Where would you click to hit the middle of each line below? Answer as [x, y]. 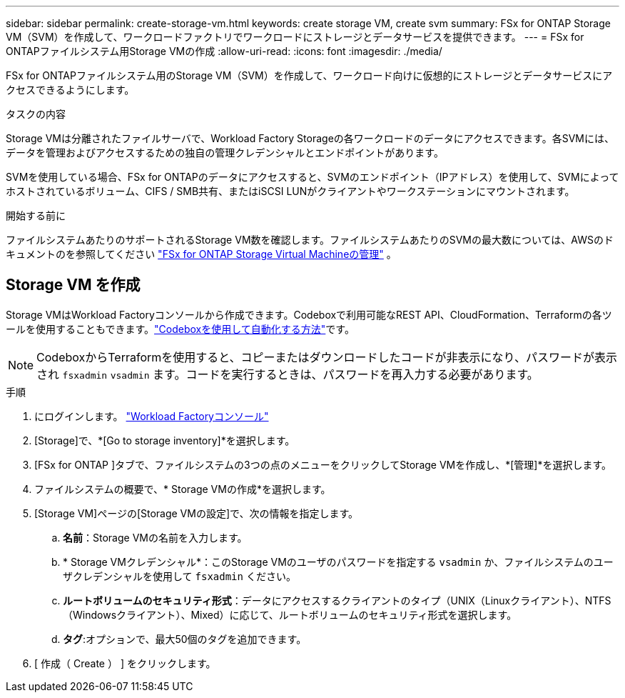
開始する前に [36, 215]
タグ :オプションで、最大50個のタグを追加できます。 [185, 639]
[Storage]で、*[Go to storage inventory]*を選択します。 [165, 440]
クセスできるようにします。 [70, 90]
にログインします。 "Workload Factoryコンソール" [152, 416]
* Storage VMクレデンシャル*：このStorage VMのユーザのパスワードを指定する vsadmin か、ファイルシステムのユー [338, 562]
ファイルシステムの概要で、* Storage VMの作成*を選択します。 [183, 489]
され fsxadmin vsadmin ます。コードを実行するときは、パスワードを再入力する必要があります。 [288, 374]
